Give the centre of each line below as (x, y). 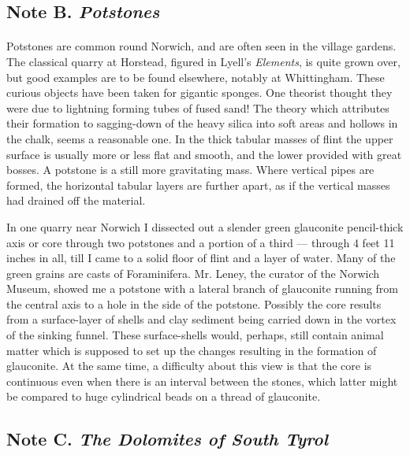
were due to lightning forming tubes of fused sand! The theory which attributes (198, 107)
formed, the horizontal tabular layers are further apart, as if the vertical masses (198, 185)
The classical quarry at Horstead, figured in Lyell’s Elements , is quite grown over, (203, 61)
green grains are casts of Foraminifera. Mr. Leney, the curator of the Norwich (193, 273)
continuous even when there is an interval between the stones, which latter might (202, 381)
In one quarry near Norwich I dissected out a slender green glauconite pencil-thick (205, 226)
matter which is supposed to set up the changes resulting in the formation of (192, 350)
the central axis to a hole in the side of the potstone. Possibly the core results (194, 303)
